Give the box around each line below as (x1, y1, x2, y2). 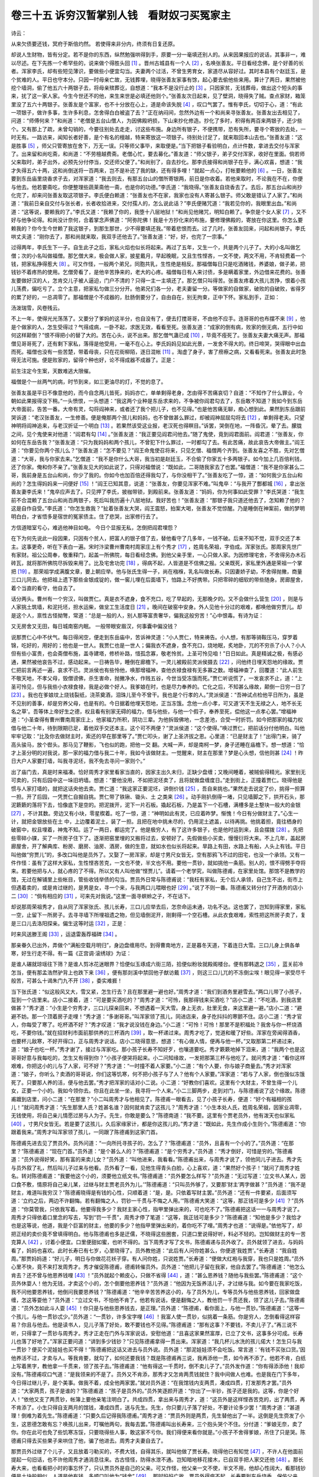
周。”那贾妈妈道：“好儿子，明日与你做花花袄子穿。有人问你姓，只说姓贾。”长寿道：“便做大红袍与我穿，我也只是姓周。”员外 (11, 1255, 304, 1263)
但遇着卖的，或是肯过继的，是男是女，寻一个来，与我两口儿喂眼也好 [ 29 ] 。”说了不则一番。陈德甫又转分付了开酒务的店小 (11, 884, 304, 892)
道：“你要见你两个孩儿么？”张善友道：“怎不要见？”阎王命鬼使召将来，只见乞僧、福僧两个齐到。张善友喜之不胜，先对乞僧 (11, 447, 305, 454)
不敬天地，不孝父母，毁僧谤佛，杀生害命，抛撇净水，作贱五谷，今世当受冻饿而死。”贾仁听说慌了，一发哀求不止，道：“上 (11, 675, 303, 682)
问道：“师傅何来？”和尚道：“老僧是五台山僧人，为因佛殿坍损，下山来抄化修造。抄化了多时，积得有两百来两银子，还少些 (11, 117, 302, 124)
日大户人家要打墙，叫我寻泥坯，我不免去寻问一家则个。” (11, 757, 146, 764)
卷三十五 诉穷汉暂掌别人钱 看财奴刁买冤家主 (11, 9, 231, 22)
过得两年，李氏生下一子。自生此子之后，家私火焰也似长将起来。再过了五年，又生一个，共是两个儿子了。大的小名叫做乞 (11, 244, 301, 251)
